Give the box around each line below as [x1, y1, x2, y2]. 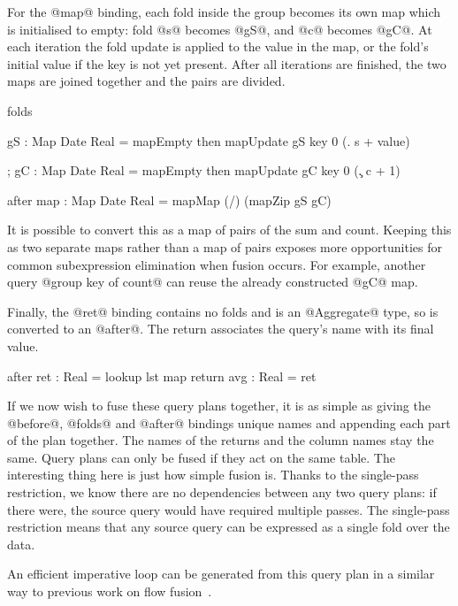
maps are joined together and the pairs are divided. [7, 72, 286, 90]
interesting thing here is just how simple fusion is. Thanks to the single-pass [7, 465, 419, 484]
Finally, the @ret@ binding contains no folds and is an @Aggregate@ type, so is [7, 302, 439, 320]
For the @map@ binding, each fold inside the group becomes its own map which [7, 3, 441, 20]
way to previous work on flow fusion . [7, 582, 212, 601]
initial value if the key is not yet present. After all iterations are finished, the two [7, 54, 447, 73]
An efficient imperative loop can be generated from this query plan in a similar [7, 564, 435, 583]
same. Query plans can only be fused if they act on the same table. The [7, 448, 395, 466]
